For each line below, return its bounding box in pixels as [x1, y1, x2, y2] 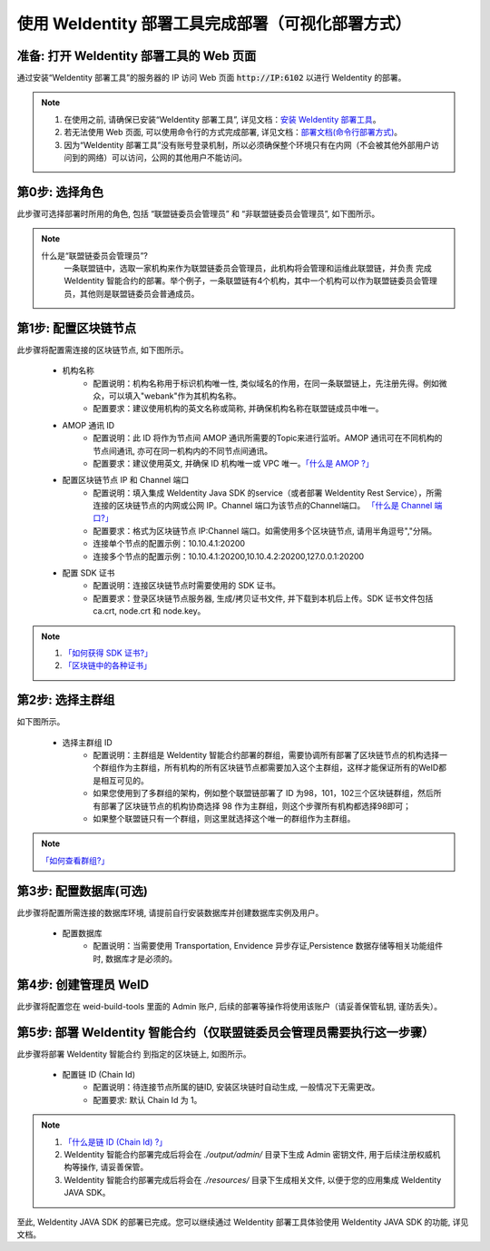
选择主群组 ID [62, 736, 113, 748]
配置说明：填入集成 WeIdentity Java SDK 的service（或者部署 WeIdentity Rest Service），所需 [93, 487, 443, 498]
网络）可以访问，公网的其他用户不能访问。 [87, 153, 247, 163]
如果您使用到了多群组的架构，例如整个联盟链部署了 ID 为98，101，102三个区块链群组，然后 [93, 788, 435, 799]
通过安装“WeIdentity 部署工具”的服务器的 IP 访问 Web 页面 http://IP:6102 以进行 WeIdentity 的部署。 [16, 73, 407, 84]
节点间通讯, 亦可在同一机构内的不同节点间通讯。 [93, 445, 272, 456]
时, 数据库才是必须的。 [93, 953, 177, 964]
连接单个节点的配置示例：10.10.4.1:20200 [93, 538, 245, 549]
